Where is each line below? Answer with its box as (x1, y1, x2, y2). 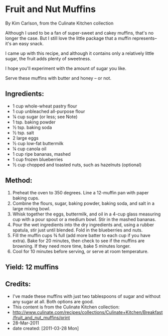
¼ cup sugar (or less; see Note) (12, 114, 78, 120)
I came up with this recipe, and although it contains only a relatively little (5, 50, 154, 56)
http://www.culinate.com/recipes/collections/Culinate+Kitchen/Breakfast (12, 309, 163, 315)
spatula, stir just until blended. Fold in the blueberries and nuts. (12, 227, 143, 233)
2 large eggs (12, 135, 39, 141)
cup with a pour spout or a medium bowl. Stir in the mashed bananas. (12, 216, 156, 222)
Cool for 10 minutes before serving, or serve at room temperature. (12, 248, 149, 254)
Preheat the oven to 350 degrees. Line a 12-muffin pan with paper (12, 189, 149, 195)
